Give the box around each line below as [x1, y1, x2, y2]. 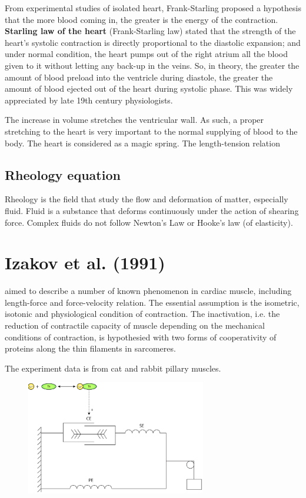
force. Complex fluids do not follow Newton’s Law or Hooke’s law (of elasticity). [5, 216, 293, 228]
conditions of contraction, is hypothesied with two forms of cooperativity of [5, 330, 277, 343]
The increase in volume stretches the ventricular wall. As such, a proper [5, 113, 264, 126]
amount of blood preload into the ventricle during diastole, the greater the [5, 71, 273, 83]
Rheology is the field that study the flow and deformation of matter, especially [5, 193, 288, 205]
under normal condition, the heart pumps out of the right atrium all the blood [5, 48, 288, 60]
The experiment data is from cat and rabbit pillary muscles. [5, 362, 221, 374]
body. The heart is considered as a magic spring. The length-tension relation [5, 136, 280, 149]
